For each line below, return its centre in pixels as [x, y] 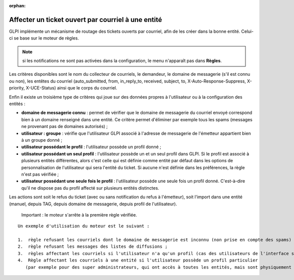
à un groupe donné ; [42, 140]
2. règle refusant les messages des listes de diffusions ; [93, 247]
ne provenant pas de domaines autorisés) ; [64, 127]
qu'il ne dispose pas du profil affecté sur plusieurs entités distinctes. [90, 188]
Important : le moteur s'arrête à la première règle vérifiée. [79, 215]
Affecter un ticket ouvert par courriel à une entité [86, 20]
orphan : [17, 6]
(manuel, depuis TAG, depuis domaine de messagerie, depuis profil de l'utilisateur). [93, 204]
